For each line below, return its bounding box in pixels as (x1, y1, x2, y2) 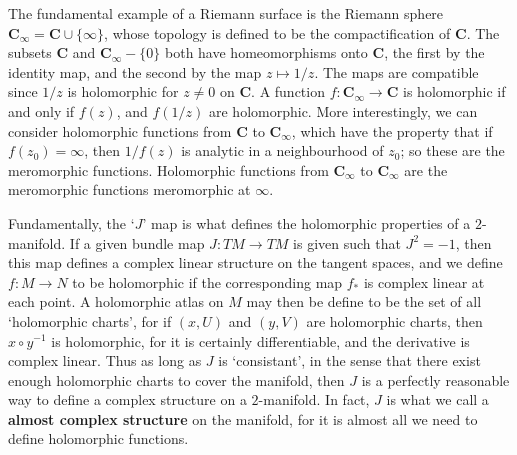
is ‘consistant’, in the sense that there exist (218, 350, 481, 371)
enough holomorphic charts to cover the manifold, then (8, 369, 345, 390)
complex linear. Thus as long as (8, 350, 202, 371)
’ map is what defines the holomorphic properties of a (142, 212, 471, 233)
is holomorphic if (403, 81, 506, 102)
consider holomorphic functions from (8, 120, 232, 141)
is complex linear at (363, 271, 485, 292)
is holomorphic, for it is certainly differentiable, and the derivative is (51, 330, 470, 351)
